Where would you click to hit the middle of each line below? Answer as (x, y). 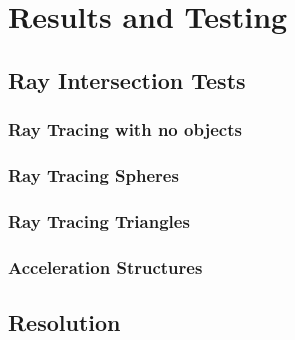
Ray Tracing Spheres (93, 174)
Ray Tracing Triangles (99, 220)
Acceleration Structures (105, 266)
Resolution (64, 321)
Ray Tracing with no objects (125, 129)
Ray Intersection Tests (127, 79)
